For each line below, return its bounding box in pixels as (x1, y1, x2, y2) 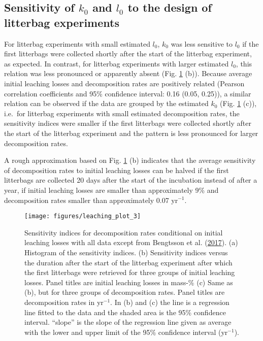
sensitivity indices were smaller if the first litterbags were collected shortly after (4, 118, 251, 128)
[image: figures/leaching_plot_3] (24, 213, 141, 220)
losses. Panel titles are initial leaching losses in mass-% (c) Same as (24, 277, 233, 287)
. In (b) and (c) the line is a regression (110, 296, 229, 307)
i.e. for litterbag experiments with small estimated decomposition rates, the (4, 108, 240, 118)
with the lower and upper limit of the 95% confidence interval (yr (24, 326, 228, 337)
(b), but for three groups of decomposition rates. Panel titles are (24, 287, 225, 297)
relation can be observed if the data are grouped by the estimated (4, 98, 209, 109)
